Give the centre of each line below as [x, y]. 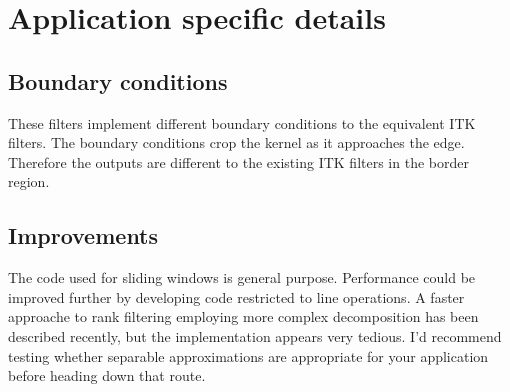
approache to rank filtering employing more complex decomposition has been [243, 316]
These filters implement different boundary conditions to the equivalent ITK [242, 122]
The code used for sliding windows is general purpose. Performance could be [242, 277]
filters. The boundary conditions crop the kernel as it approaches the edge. [236, 142]
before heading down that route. [107, 375]
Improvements [83, 235]
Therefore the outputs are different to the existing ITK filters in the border [238, 161]
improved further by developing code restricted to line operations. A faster [236, 296]
